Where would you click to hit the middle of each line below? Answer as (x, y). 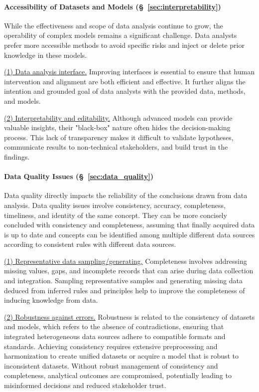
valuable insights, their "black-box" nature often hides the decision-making (117, 127)
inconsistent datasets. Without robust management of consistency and (111, 365)
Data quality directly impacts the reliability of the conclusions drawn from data (126, 195)
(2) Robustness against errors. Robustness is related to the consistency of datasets (129, 316)
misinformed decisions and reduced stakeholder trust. (85, 385)
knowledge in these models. (46, 55)
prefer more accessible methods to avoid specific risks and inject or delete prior (124, 45)
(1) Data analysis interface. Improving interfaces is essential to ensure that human (129, 72)
